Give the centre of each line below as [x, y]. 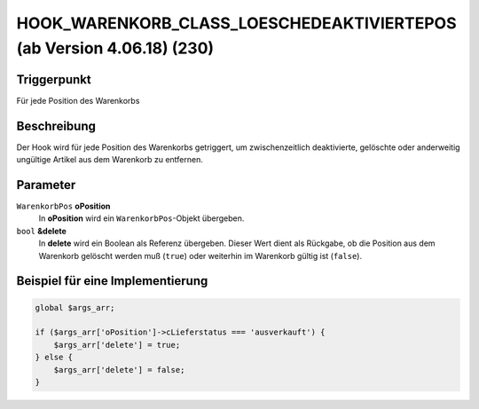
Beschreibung [56, 126]
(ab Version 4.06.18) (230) [115, 48]
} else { [54, 358]
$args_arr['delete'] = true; [117, 345]
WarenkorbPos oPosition [63, 206]
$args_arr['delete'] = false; [119, 370]
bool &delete [41, 231]
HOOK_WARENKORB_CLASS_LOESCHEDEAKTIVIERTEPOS [236, 23]
